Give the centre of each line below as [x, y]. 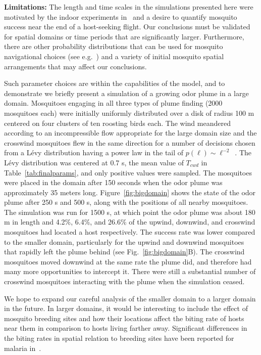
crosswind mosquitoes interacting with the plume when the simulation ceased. [124, 281]
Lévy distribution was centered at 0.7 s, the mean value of [94, 162]
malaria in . [23, 348]
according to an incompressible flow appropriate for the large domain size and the [130, 133]
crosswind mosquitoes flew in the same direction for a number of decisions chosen [130, 142]
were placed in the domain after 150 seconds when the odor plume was [113, 182]
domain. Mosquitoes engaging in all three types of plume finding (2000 [113, 103]
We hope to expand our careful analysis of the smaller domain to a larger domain [130, 298]
